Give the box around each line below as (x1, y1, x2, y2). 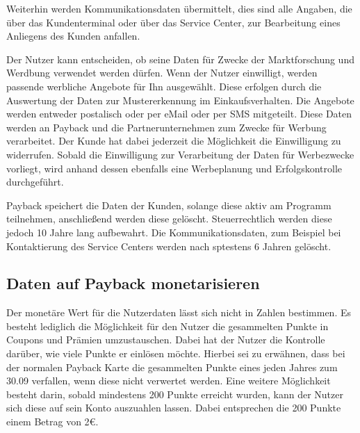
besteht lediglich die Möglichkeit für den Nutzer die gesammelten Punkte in (6, 318, 329, 333)
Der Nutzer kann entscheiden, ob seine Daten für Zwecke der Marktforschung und (6, 51, 354, 66)
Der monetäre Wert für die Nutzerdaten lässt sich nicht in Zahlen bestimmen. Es (6, 305, 352, 320)
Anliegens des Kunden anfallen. (6, 28, 140, 43)
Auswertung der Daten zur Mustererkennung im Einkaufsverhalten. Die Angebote (6, 92, 354, 107)
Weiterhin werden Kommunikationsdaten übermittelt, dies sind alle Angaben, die (6, 1, 352, 15)
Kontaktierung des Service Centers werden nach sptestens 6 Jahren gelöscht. (6, 238, 332, 253)
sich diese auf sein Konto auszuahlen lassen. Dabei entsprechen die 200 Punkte (6, 400, 341, 415)
